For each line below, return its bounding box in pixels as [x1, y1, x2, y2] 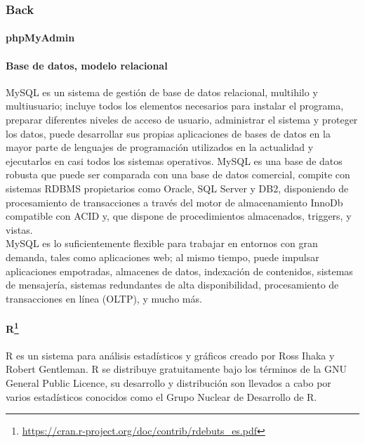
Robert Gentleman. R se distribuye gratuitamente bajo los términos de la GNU [6, 362, 347, 376]
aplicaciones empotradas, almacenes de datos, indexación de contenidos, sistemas [6, 263, 353, 278]
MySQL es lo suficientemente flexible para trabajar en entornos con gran [6, 236, 318, 251]
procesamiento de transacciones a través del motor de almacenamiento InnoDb [6, 194, 343, 209]
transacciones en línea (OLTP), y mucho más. [6, 291, 202, 305]
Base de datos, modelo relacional [6, 58, 168, 72]
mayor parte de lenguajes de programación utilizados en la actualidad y [6, 140, 314, 154]
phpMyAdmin [6, 30, 75, 45]
